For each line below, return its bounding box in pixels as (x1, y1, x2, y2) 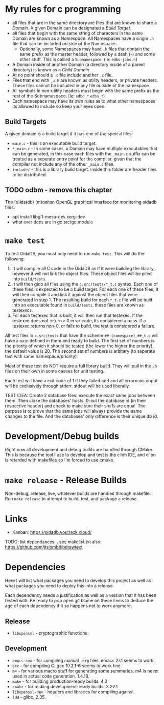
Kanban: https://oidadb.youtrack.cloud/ (12, 529, 92, 535)
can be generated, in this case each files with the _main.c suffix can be (12, 151, 156, 156)
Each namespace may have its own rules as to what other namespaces (12, 98, 156, 104)
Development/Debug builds (5, 430, 119, 441)
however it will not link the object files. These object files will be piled (12, 271, 152, 276)
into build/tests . (12, 276, 47, 281)
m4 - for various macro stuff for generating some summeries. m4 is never (12, 668, 159, 674)
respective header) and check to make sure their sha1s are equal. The (5, 402, 146, 409)
